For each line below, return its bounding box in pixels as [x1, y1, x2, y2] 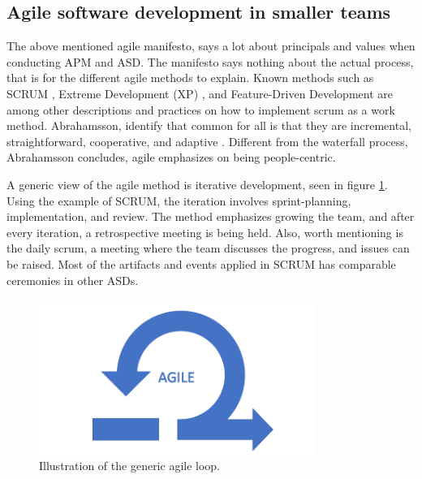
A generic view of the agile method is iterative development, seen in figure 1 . [6, 175, 388, 192]
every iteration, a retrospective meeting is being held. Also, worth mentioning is [6, 223, 403, 240]
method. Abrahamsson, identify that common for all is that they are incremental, [6, 117, 411, 134]
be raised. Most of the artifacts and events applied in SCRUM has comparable [6, 255, 396, 272]
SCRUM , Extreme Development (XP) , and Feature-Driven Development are [6, 84, 393, 101]
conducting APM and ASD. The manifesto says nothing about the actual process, [6, 53, 414, 70]
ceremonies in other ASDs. [6, 271, 139, 288]
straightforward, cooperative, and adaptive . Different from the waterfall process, [6, 132, 408, 149]
